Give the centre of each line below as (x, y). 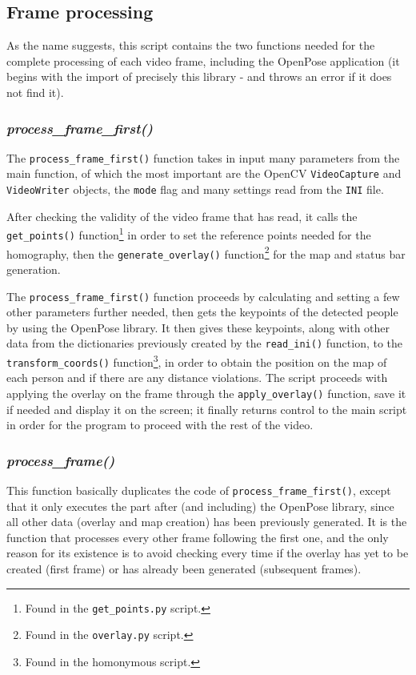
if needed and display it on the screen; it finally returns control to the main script (207, 409)
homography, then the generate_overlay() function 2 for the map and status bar (206, 252)
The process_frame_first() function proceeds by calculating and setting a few (203, 296)
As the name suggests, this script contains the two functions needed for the (191, 45)
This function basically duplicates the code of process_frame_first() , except (199, 490)
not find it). (35, 92)
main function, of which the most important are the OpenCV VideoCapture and (204, 173)
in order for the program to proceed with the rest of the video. (160, 425)
